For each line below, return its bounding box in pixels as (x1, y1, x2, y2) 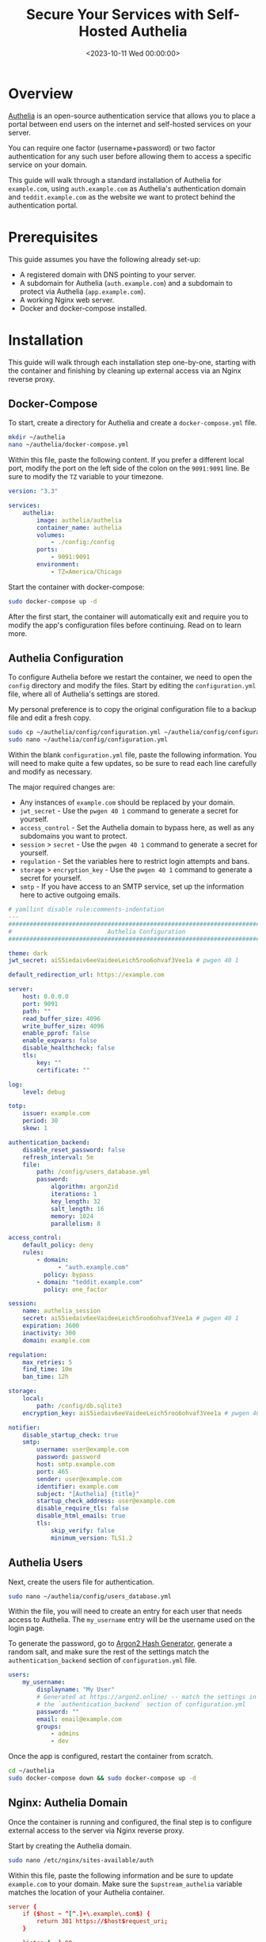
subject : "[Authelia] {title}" (36, 1490, 140, 1498)
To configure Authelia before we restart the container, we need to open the (8, 672, 253, 682)
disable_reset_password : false (22, 1146, 126, 1154)
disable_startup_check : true (22, 1431, 119, 1439)
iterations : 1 (50, 1190, 97, 1198)
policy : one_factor (43, 1285, 108, 1293)
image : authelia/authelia (36, 516, 123, 524)
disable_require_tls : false (36, 1505, 129, 1513)
